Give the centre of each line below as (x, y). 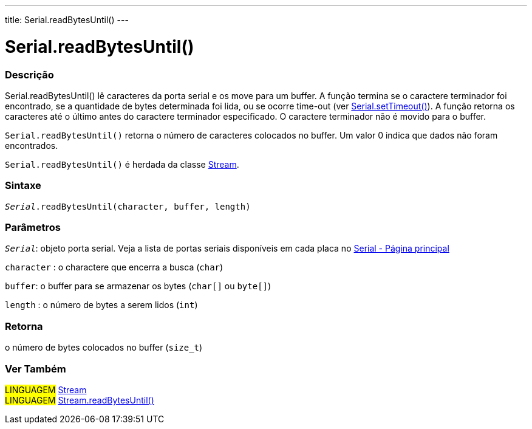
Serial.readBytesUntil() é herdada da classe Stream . (122, 164)
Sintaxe (23, 186)
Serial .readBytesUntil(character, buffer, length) (128, 206)
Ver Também (36, 369)
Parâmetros (33, 227)
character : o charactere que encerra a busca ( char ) (114, 267)
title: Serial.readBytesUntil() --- (67, 20)
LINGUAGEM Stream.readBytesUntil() (80, 400)
